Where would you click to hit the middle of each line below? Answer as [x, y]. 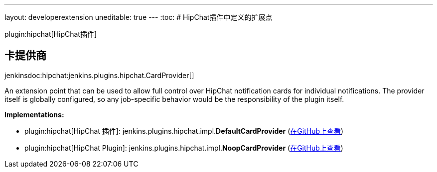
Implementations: [34, 114]
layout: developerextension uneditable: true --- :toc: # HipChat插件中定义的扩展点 [139, 17]
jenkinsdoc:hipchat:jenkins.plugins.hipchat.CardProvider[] [99, 75]
